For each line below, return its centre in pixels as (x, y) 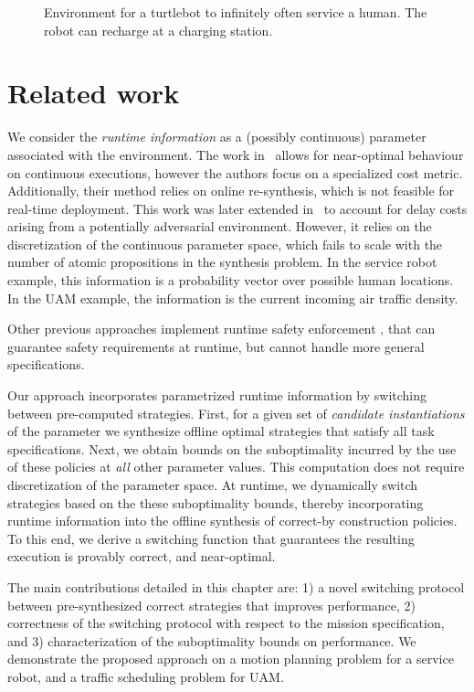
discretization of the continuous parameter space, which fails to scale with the (225, 244)
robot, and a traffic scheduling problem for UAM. (146, 676)
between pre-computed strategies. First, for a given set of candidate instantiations (236, 413)
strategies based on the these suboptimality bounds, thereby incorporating (216, 502)
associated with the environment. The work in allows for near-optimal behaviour (236, 154)
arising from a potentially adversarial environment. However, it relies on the (220, 226)
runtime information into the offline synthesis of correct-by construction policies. (232, 521)
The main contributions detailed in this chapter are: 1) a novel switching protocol (236, 586)
